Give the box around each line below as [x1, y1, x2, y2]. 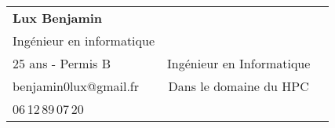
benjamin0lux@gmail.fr [13, 77, 139, 95]
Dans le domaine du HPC [168, 77, 309, 95]
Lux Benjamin [13, 9, 103, 27]
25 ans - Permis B [13, 54, 111, 72]
